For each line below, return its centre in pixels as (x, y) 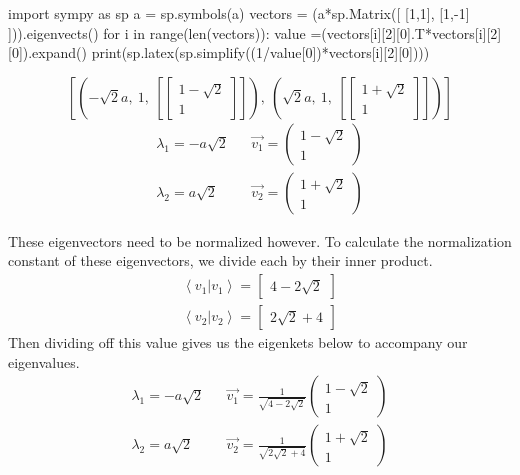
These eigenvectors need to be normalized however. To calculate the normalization (260, 240)
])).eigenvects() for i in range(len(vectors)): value (157, 32)
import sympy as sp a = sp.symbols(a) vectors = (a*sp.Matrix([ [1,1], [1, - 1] (239, 13)
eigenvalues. (44, 361)
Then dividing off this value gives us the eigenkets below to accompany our (238, 342)
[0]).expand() (47, 52)
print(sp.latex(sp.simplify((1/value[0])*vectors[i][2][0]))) (260, 52)
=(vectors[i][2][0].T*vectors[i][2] (406, 32)
